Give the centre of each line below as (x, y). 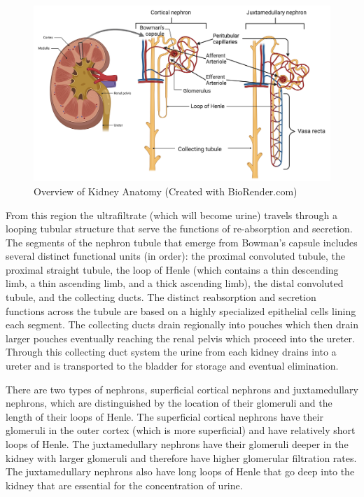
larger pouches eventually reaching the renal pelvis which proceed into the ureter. (180, 338)
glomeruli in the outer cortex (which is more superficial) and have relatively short (181, 430)
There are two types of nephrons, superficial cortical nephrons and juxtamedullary (182, 389)
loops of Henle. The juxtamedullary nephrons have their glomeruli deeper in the (177, 444)
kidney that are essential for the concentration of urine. (124, 485)
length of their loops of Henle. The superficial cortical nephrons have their (164, 416)
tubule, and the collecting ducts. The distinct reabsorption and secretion (161, 297)
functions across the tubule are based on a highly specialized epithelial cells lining (181, 310)
